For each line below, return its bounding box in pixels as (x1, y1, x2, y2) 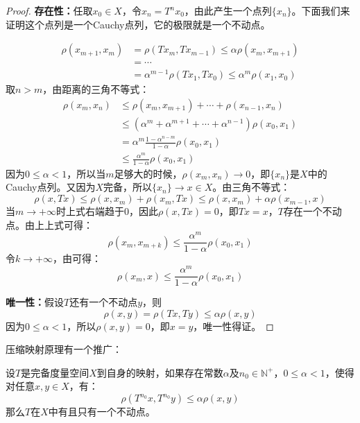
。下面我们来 (291, 3, 350, 17)
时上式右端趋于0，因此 (55, 204, 158, 218)
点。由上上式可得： (6, 217, 93, 232)
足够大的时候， (114, 166, 182, 180)
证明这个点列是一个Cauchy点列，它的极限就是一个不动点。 (6, 17, 271, 31)
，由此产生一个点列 (184, 3, 272, 17)
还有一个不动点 (69, 295, 138, 309)
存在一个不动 (283, 204, 342, 218)
